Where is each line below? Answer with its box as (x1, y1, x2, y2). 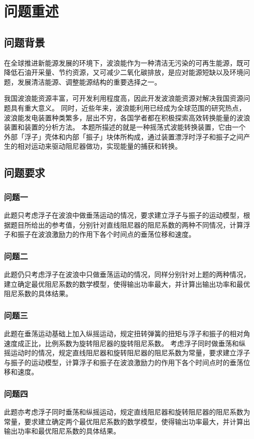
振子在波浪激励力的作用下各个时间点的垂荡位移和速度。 (17, 229, 195, 239)
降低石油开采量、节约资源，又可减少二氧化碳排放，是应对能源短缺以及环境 (4, 67, 243, 77)
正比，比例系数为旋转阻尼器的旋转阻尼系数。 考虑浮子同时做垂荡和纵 (24, 338, 246, 348)
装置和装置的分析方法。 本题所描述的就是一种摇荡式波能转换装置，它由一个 (4, 122, 246, 132)
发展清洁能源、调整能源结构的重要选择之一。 (17, 76, 161, 87)
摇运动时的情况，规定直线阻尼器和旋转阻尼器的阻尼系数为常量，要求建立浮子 (4, 347, 250, 358)
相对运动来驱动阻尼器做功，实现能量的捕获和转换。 (17, 141, 182, 151)
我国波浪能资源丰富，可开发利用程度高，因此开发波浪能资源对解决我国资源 (4, 93, 243, 103)
